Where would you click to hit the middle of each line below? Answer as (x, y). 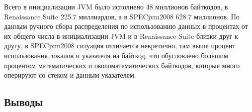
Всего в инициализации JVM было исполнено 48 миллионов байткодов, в (116, 6)
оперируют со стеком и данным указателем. (70, 75)
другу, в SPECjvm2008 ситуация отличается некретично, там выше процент (120, 46)
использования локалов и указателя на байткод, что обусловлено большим (116, 55)
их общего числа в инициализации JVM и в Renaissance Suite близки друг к (121, 36)
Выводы (24, 102)
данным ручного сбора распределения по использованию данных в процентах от (126, 26)
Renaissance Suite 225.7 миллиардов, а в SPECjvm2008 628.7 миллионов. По (122, 16)
